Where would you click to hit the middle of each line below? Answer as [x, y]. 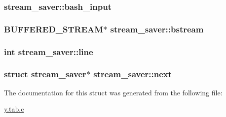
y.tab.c [14, 109]
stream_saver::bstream [157, 29]
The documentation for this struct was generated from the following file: [113, 92]
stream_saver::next [133, 74]
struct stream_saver [45, 74]
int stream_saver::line [49, 51]
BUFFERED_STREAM [54, 29]
